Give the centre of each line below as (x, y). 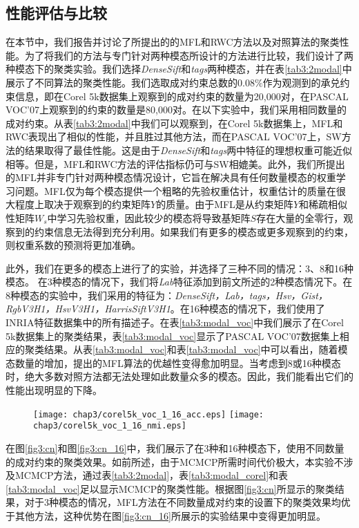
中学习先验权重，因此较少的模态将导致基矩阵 (149, 217)
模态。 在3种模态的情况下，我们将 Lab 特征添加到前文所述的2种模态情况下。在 (179, 282)
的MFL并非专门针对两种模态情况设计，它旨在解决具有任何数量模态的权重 (171, 177)
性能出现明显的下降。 (54, 390)
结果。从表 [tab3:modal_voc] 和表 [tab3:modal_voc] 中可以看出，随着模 (196, 349)
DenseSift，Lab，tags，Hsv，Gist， (251, 295)
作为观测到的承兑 (301, 82)
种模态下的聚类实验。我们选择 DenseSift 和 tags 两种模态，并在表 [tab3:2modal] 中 (179, 69)
